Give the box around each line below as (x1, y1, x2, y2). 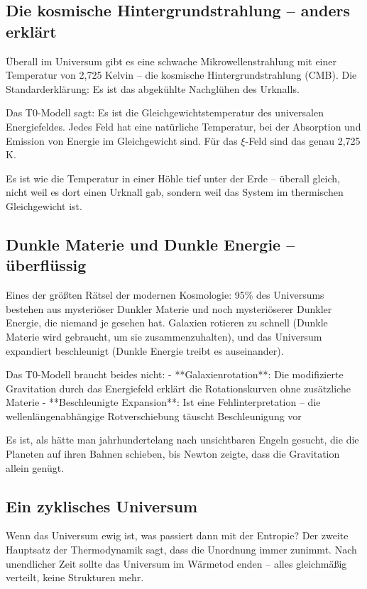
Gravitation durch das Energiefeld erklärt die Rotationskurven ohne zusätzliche (6, 380, 351, 395)
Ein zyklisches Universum (6, 495, 198, 517)
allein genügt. (6, 460, 65, 475)
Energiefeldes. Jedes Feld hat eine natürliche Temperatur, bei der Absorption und (6, 119, 361, 133)
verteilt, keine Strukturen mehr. (6, 570, 144, 585)
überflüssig (6, 254, 87, 276)
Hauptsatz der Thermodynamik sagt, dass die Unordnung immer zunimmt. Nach (6, 542, 357, 557)
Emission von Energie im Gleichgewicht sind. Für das (6, 133, 238, 148)
